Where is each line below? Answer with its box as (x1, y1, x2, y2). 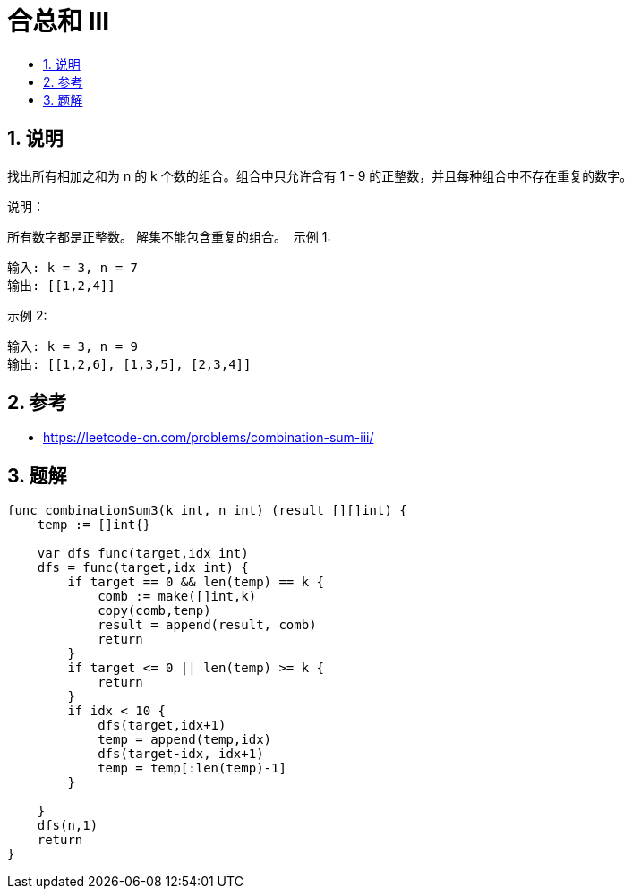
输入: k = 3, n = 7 (7, 260, 139, 275)
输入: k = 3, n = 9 (7, 338, 139, 354)
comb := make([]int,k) (98, 589, 257, 604)
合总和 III (7, 6, 110, 37)
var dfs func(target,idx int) (37, 546, 249, 561)
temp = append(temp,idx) (98, 732, 272, 747)
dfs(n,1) (37, 818, 98, 833)
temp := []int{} (37, 517, 151, 533)
